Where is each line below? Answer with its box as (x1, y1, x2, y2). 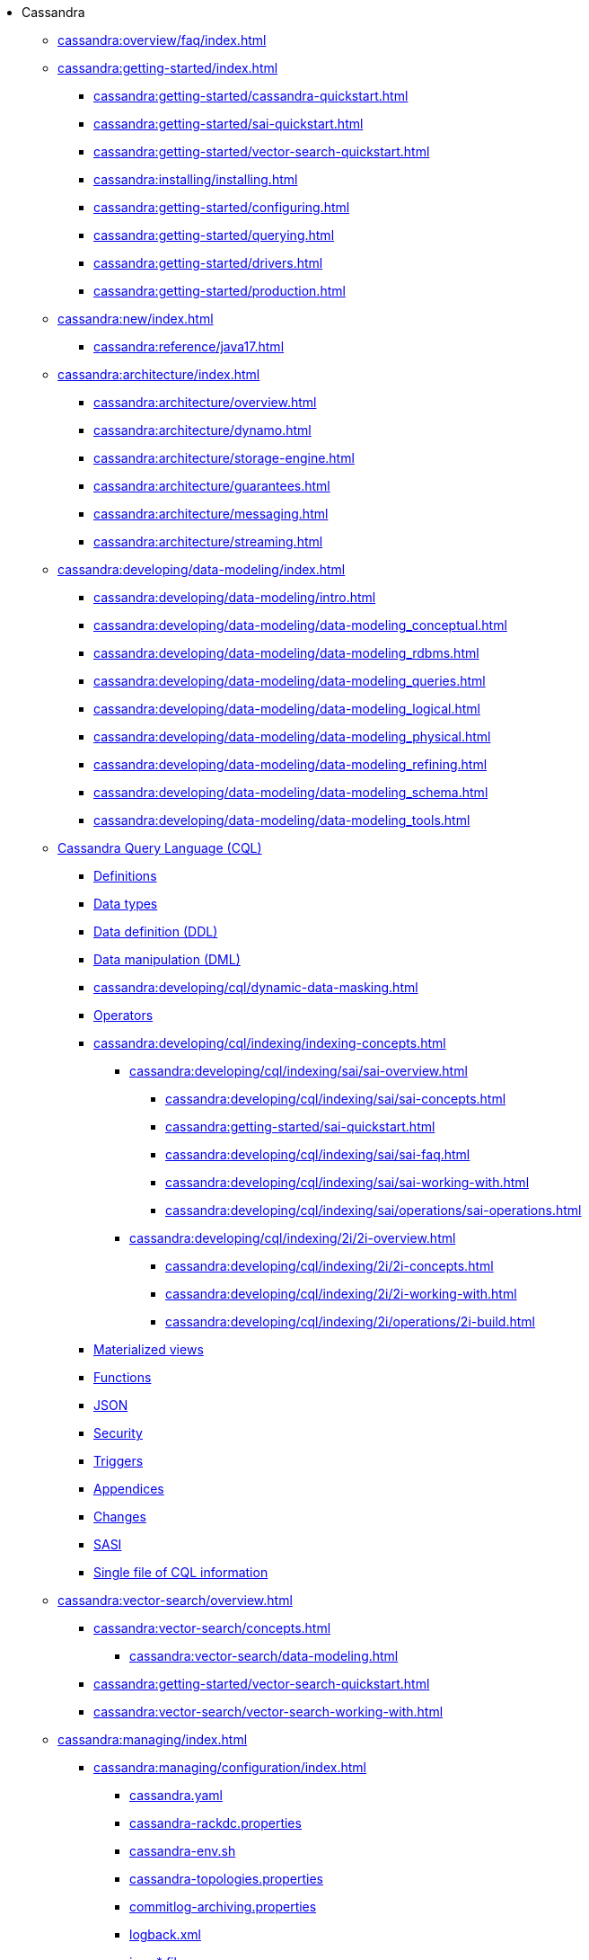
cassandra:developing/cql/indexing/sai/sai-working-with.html (165, 1175, 530, 1190)
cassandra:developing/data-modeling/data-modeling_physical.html (93, 729, 491, 744)
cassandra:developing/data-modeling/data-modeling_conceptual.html (93, 617, 507, 633)
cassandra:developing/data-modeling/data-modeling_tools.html (93, 812, 470, 828)
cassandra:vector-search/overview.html (57, 1592, 293, 1608)
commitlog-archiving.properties (129, 1899, 317, 1914)
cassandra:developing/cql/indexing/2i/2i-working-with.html (165, 1286, 517, 1301)
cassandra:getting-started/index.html (57, 60, 278, 75)
